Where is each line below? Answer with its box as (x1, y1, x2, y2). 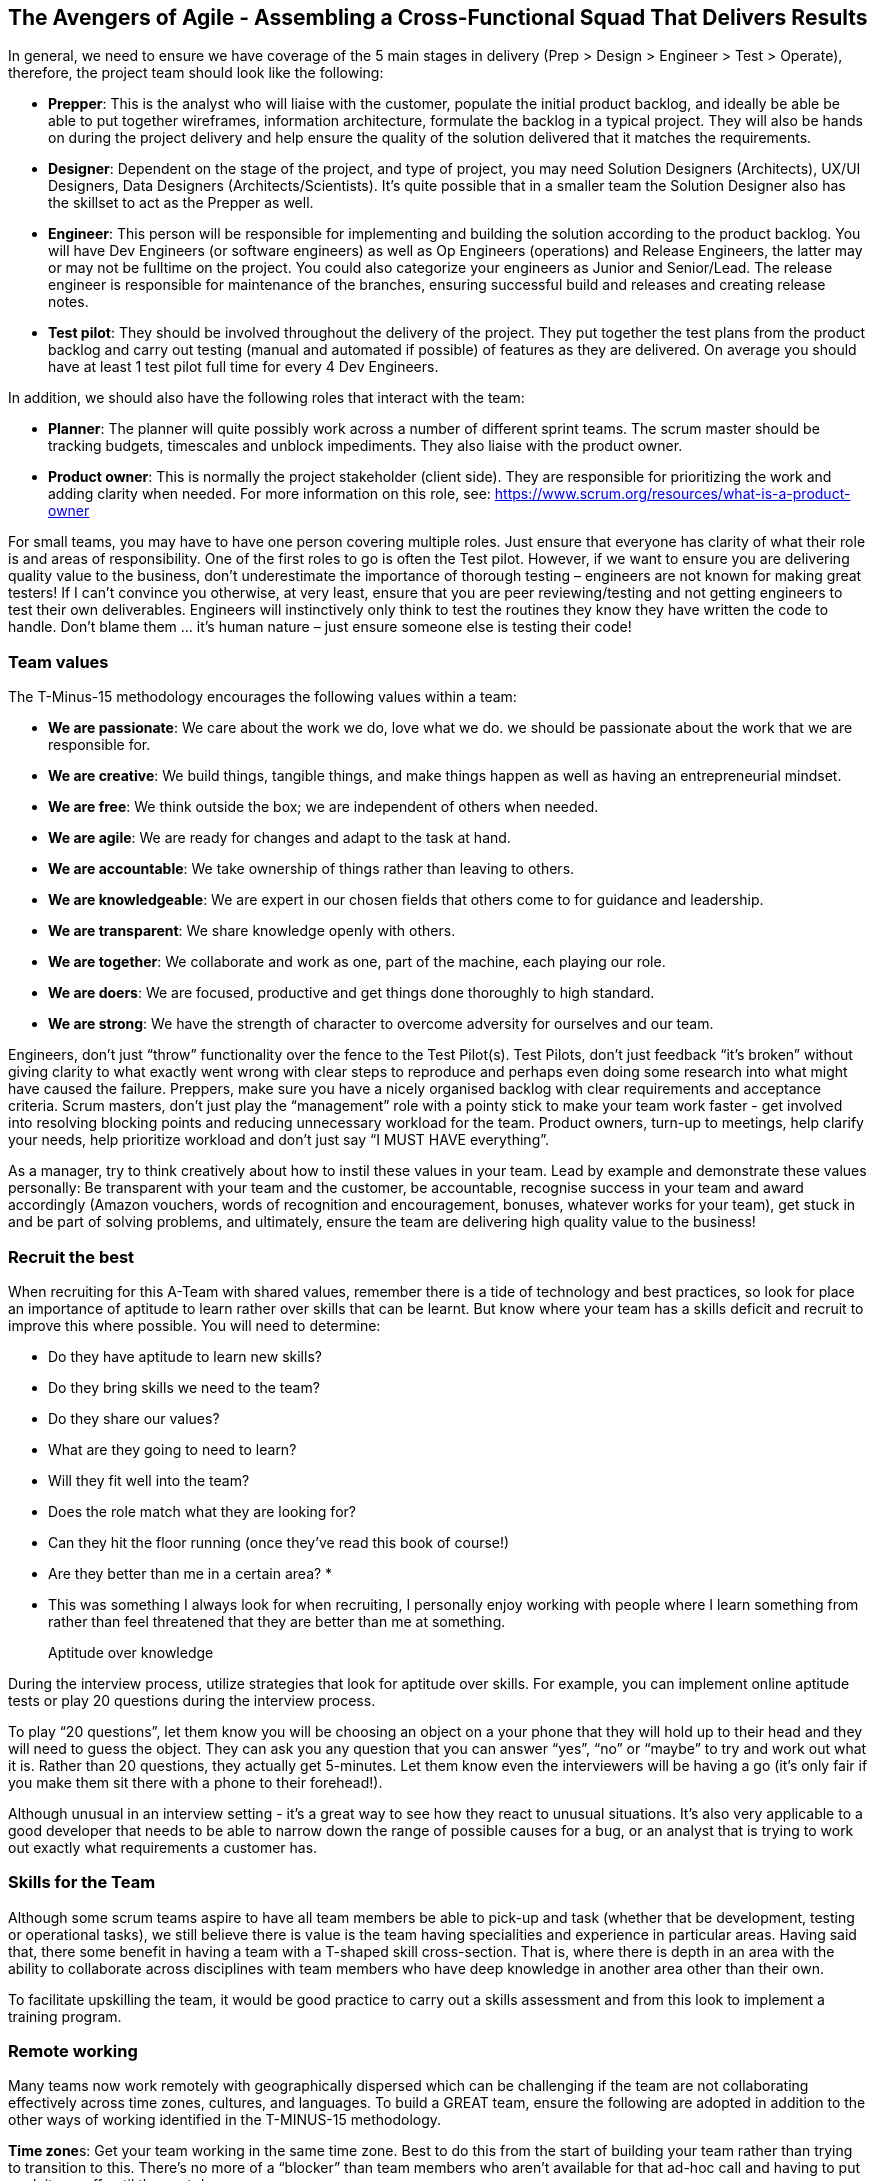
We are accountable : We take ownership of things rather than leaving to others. (48, 860, 575, 878)
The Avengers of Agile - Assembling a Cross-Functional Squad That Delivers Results (8, 5, 868, 30)
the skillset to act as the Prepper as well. (48, 194, 314, 212)
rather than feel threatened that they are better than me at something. (48, 1612, 506, 1630)
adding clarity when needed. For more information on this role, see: (48, 485, 491, 503)
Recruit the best (8, 1246, 135, 1267)
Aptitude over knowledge (48, 1643, 214, 1661)
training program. (8, 2007, 122, 2025)
